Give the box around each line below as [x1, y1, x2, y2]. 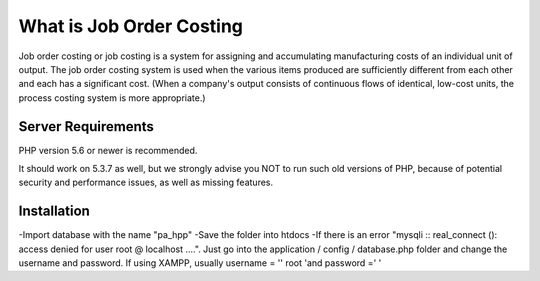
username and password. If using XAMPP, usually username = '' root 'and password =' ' [18, 257, 382, 269]
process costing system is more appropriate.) [18, 91, 206, 104]
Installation [18, 203, 90, 220]
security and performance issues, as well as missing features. [18, 176, 274, 189]
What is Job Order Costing [18, 15, 244, 37]
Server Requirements [18, 118, 155, 135]
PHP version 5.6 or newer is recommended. [18, 144, 198, 156]
